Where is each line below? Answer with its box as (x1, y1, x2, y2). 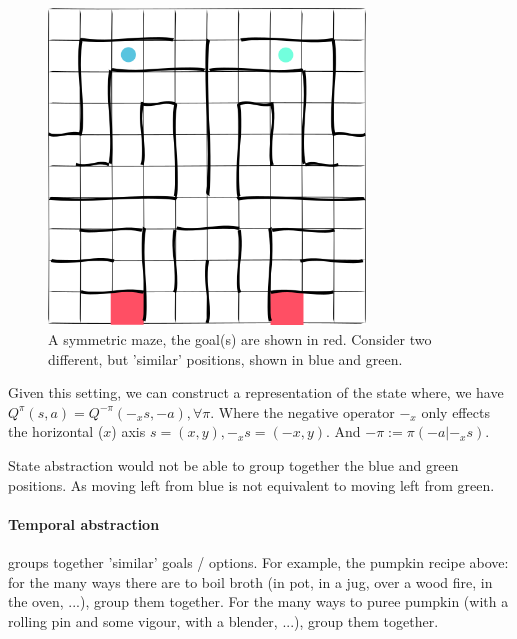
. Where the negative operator (210, 401, 395, 422)
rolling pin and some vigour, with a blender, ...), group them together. (8, 610, 439, 631)
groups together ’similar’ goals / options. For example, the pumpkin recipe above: (8, 551, 509, 572)
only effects (421, 401, 490, 422)
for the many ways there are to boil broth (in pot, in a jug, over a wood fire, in (8, 571, 493, 592)
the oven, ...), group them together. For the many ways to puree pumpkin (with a (8, 591, 509, 612)
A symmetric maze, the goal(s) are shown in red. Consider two (48, 328, 432, 349)
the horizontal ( (8, 421, 104, 442)
